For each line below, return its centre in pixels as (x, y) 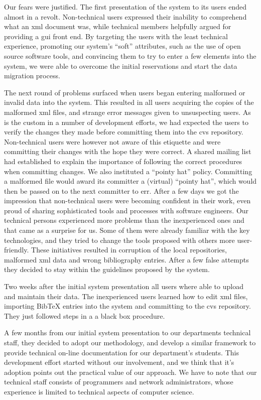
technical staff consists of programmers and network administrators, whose (119, 382)
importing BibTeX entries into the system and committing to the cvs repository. (127, 306)
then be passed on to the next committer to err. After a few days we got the (121, 190)
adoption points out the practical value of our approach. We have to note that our (130, 372)
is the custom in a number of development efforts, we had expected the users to (126, 122)
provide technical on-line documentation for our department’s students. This (121, 352)
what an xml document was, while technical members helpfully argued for (118, 26)
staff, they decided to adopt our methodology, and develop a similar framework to (130, 342)
